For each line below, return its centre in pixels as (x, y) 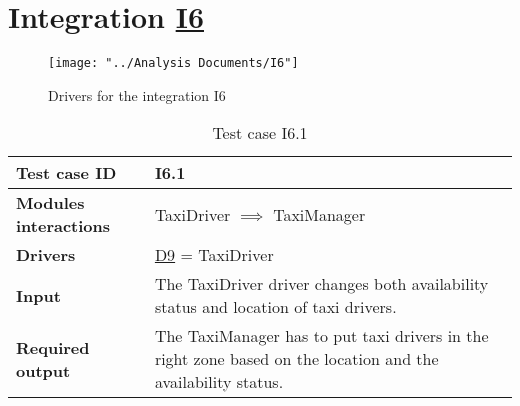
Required (53, 347)
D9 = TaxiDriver (214, 255)
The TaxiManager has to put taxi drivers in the (321, 336)
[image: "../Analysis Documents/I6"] (173, 63)
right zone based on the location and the (296, 359)
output (43, 370)
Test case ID (66, 173)
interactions (63, 226)
